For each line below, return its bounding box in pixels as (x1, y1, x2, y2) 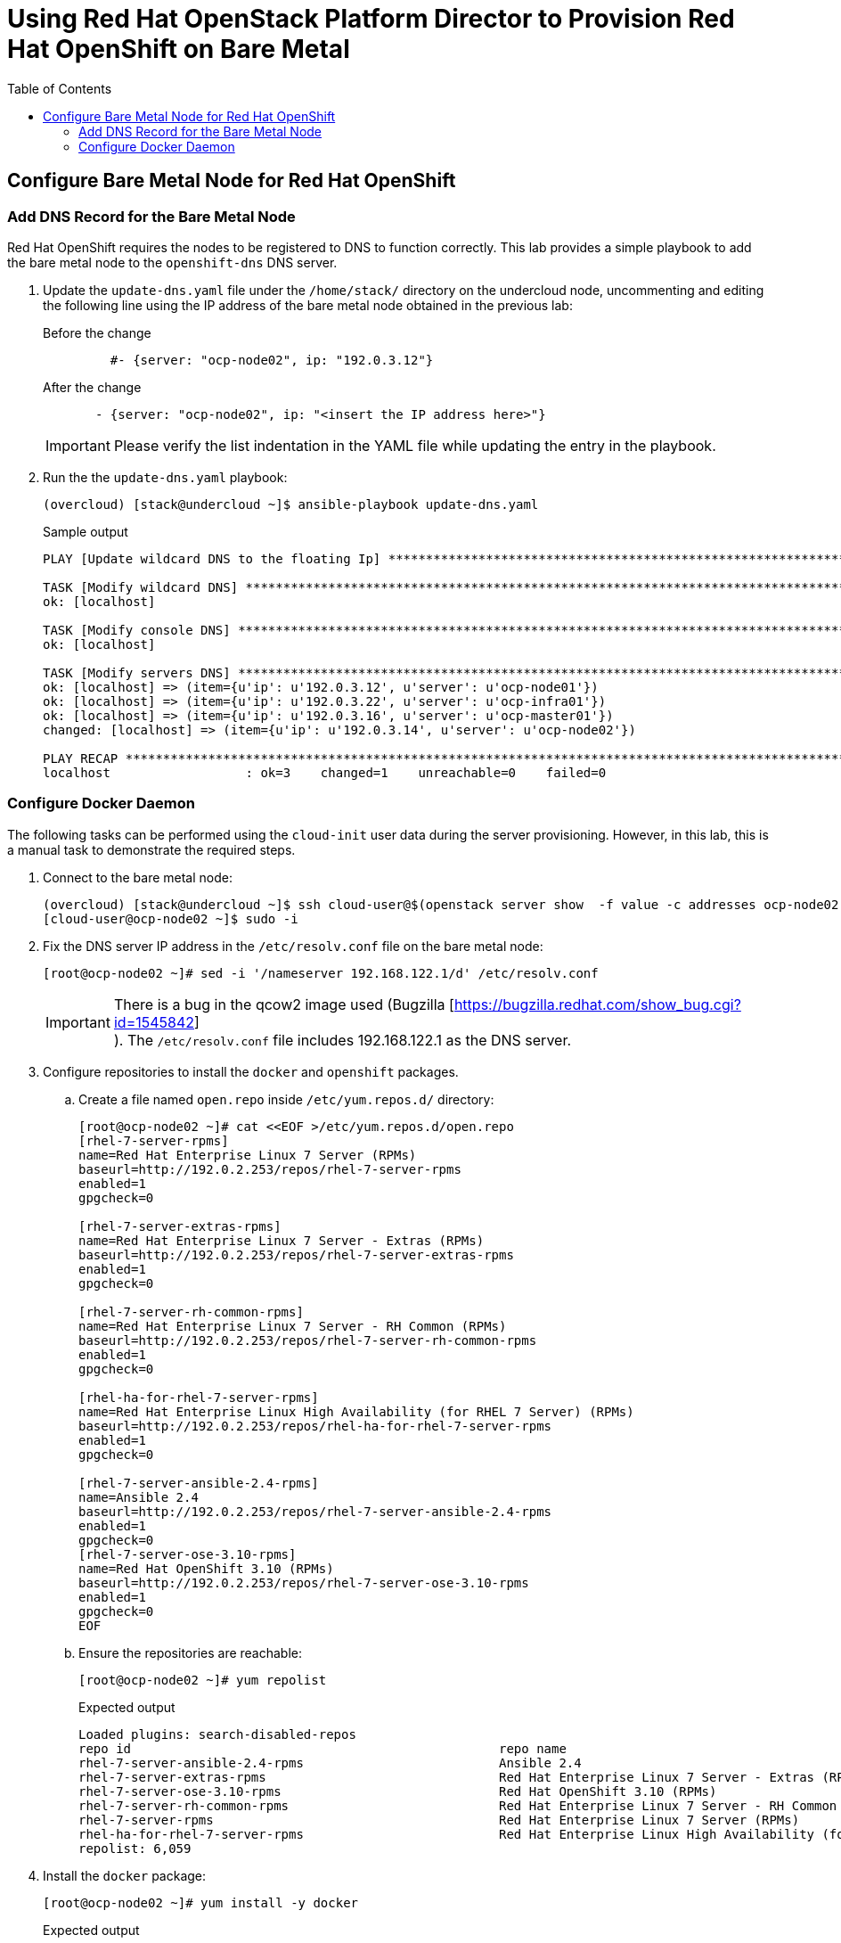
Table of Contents (7, 80, 112, 96)
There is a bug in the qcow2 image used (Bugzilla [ (113, 995, 454, 1013)
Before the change (43, 324, 151, 340)
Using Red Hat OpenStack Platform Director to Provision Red (7, 4, 735, 34)
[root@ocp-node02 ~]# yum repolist (78, 1672, 327, 1687)
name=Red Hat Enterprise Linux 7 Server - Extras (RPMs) (78, 1233, 485, 1248)
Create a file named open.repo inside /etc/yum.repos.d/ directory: (78, 1091, 494, 1107)
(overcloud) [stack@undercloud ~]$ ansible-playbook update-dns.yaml (43, 496, 539, 512)
